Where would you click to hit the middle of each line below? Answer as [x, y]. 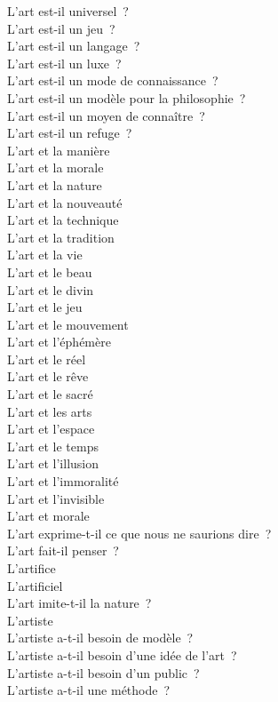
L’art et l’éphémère [59, 342]
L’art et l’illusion [53, 463]
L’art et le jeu [45, 307]
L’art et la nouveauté [65, 202]
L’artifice [32, 568]
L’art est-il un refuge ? [70, 133]
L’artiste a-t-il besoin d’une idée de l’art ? [122, 654]
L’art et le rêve [48, 376]
